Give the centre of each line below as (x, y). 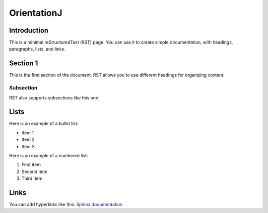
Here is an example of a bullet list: (44, 124)
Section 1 (24, 64)
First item (31, 165)
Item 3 (28, 146)
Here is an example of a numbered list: (49, 155)
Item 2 (28, 140)
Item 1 (28, 132)
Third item (32, 178)
